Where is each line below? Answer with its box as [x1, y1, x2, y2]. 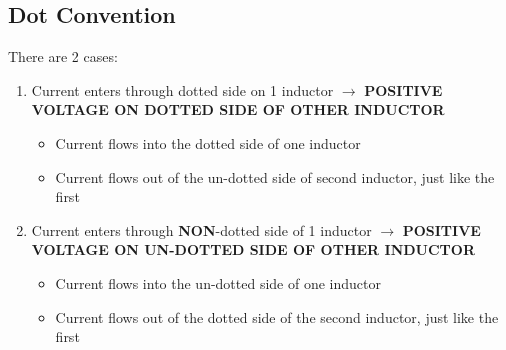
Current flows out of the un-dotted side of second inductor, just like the [55, 166, 495, 187]
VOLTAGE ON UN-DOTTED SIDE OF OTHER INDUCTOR [31, 239, 475, 260]
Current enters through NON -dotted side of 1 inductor [31, 219, 372, 240]
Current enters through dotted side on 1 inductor [31, 79, 334, 100]
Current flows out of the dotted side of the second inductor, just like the [55, 306, 499, 327]
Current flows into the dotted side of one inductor [55, 132, 361, 153]
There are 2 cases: [8, 46, 118, 67]
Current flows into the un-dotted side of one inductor [55, 272, 381, 293]
